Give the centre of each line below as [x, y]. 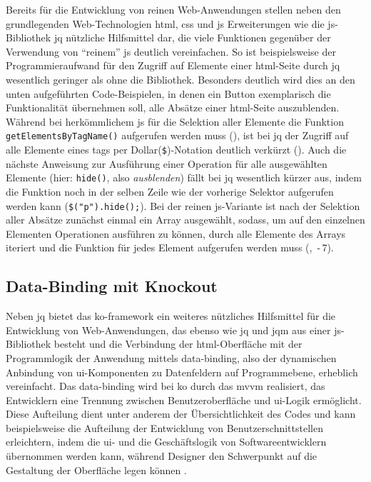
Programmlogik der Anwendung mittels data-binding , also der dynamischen [171, 357]
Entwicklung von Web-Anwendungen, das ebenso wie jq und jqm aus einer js [174, 330]
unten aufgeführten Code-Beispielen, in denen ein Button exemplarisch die [168, 93]
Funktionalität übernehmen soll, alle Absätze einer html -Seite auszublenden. [173, 107]
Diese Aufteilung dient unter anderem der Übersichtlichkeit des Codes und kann [181, 414]
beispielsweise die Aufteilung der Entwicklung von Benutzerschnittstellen [164, 427]
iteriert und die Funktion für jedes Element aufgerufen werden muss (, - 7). [170, 247]
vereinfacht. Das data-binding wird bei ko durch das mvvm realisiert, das [166, 386]
